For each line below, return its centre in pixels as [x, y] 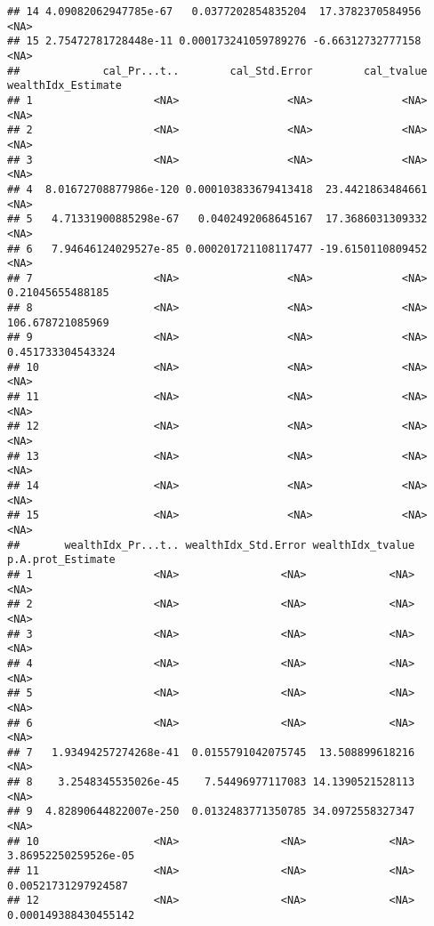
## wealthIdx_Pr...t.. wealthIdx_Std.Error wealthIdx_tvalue [211, 545]
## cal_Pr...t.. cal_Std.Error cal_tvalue [217, 71]
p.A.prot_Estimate [61, 560]
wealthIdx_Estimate [64, 86]
